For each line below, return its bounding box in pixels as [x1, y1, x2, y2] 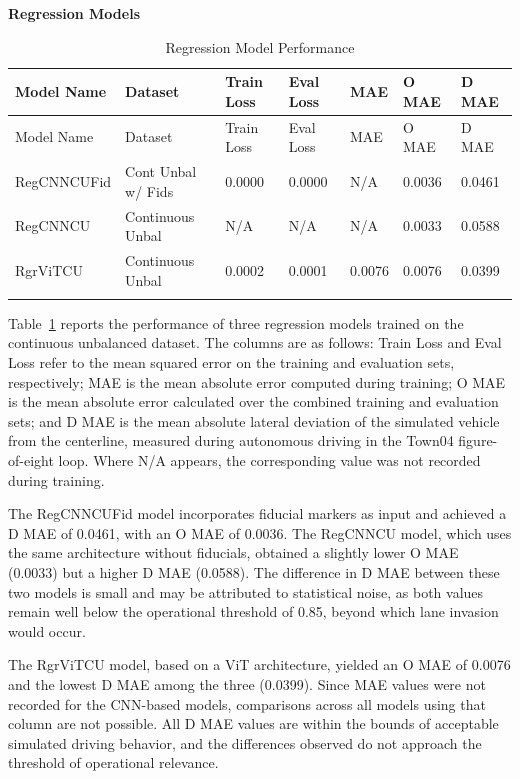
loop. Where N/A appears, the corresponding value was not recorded [58, 450, 481, 471]
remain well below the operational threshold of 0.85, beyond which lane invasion [8, 601, 499, 622]
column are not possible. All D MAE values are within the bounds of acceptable [8, 713, 499, 734]
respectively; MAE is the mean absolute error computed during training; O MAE [8, 371, 506, 392]
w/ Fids [125, 180, 174, 201]
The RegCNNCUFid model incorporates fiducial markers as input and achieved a [8, 503, 507, 524]
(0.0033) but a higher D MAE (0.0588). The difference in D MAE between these [8, 562, 500, 582]
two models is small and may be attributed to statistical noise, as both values [8, 581, 484, 602]
